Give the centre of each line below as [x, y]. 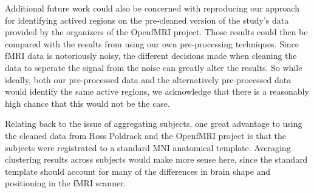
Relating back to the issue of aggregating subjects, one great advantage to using [154, 124]
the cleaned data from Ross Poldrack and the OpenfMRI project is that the [145, 135]
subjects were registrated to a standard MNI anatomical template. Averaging [148, 147]
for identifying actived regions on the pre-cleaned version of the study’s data [147, 20]
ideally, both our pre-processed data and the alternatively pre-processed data [148, 79]
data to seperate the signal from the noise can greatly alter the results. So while [154, 67]
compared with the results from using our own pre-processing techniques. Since [152, 43]
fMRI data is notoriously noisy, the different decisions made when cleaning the [151, 56]
